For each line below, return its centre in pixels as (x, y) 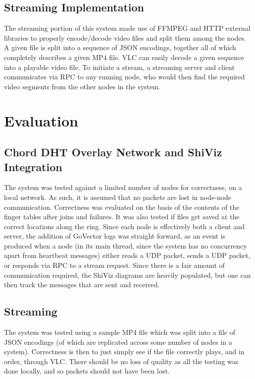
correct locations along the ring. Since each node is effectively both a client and (124, 226)
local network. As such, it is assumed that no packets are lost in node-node (118, 197)
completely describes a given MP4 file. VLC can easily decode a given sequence (124, 57)
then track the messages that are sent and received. (82, 284)
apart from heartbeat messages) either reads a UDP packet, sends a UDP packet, (127, 255)
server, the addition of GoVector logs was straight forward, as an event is (115, 236)
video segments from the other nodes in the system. (82, 86)
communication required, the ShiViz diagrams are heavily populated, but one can (127, 275)
